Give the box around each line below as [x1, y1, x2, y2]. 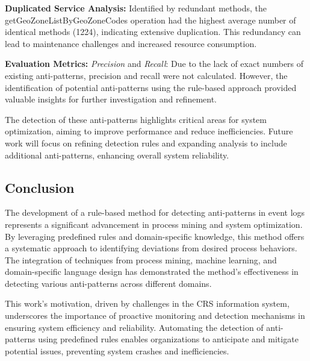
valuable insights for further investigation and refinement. [5, 93, 217, 105]
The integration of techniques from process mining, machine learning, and [5, 253, 277, 266]
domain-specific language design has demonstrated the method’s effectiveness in [5, 265, 299, 278]
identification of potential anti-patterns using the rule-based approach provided [5, 81, 297, 93]
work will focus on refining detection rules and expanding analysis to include [5, 136, 287, 149]
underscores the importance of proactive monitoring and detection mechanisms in [5, 309, 305, 322]
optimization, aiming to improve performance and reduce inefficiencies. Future [5, 125, 293, 137]
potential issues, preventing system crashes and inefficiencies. [5, 344, 229, 357]
